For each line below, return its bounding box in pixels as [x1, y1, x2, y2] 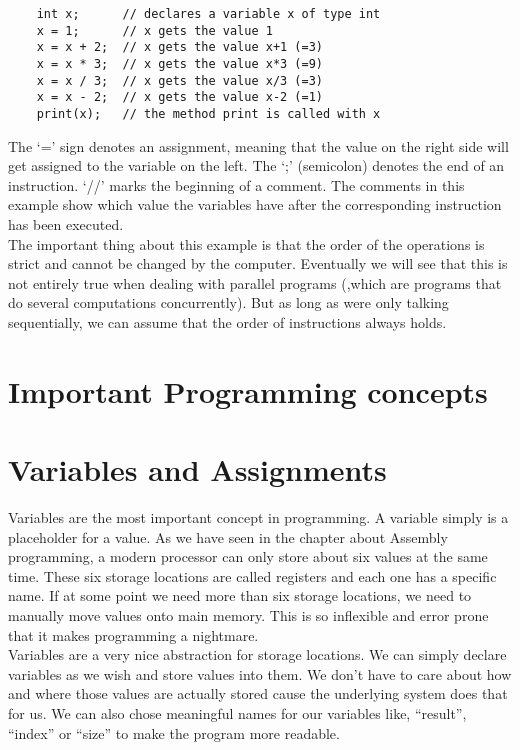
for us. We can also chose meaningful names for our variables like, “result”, [8, 702, 467, 723]
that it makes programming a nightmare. [8, 624, 259, 645]
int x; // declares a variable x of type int [36, 7, 381, 21]
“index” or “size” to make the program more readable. [8, 722, 340, 743]
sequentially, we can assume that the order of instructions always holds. [8, 311, 447, 332]
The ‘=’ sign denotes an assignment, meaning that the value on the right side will [8, 135, 509, 156]
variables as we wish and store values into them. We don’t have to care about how [8, 663, 512, 684]
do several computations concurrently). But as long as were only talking [8, 292, 449, 313]
